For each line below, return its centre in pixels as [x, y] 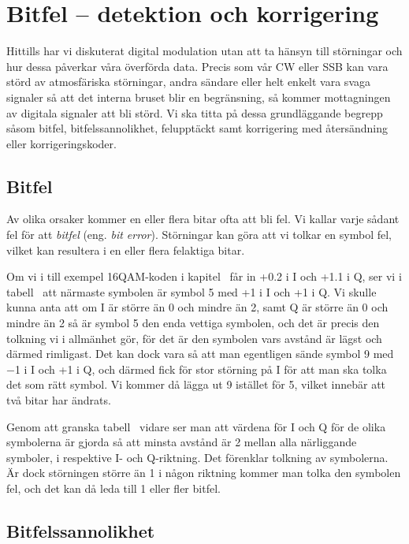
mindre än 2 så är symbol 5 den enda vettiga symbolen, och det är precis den [193, 323]
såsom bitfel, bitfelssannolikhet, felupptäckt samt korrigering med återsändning [197, 128]
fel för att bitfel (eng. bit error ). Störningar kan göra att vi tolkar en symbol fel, [199, 235]
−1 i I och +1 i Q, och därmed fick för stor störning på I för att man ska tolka [197, 369]
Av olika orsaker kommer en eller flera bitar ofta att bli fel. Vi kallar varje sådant [203, 219]
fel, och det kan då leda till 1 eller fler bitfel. [113, 488]
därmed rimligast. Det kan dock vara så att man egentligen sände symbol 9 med [200, 354]
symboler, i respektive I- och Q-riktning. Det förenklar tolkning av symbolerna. [197, 457]
